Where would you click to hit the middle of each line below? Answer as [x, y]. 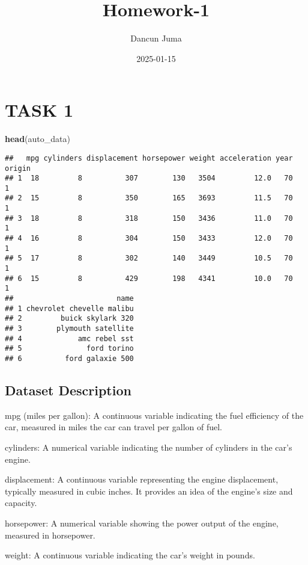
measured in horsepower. [50, 535]
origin [18, 168]
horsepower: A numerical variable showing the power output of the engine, [142, 523]
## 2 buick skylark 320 [69, 319]
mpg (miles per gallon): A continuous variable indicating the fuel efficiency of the [154, 415]
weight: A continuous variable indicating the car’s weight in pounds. [130, 555]
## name [69, 299]
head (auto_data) [38, 139]
